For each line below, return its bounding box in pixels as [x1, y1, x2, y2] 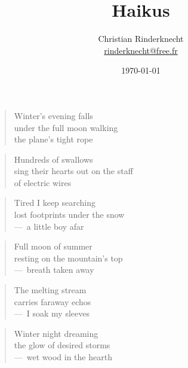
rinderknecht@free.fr [104, 44, 178, 56]
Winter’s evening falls [14, 109, 93, 121]
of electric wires [14, 176, 72, 188]
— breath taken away [14, 263, 94, 276]
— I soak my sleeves [14, 307, 90, 320]
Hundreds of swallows [14, 153, 93, 165]
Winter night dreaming [14, 327, 98, 339]
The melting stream [14, 284, 87, 296]
